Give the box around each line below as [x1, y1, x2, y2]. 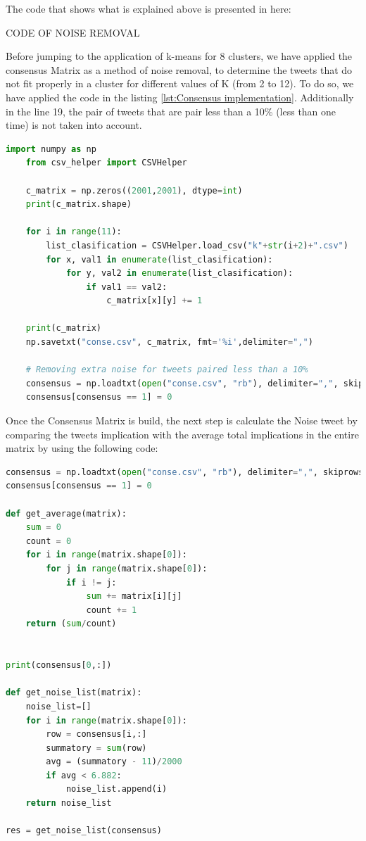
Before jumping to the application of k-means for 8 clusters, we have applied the [6, 49, 353, 63]
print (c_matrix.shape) [25, 199, 132, 210]
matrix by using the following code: [6, 441, 158, 455]
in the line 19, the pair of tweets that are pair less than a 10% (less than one [6, 103, 336, 118]
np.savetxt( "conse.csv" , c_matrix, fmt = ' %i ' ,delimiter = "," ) [25, 337, 313, 348]
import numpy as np [6, 144, 96, 154]
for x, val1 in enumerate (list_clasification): [46, 254, 273, 265]
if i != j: [65, 577, 117, 588]
